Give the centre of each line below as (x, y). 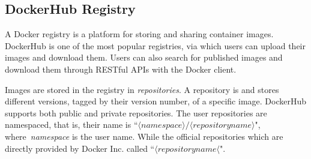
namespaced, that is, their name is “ (71, 124)
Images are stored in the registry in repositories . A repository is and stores (142, 89)
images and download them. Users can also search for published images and (144, 57)
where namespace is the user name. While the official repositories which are (144, 136)
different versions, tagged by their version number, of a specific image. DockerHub (155, 101)
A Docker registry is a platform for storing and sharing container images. (139, 34)
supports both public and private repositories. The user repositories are (136, 112)
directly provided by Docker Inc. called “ (80, 148)
